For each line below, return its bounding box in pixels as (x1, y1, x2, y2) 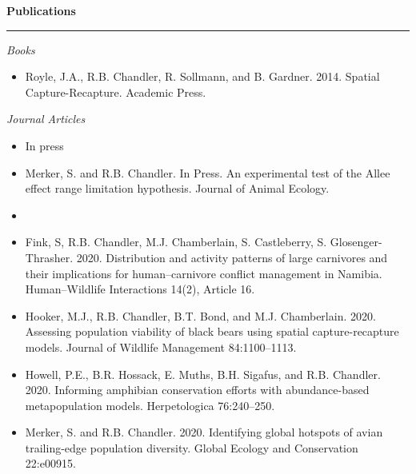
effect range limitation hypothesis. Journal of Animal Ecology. (25, 180, 330, 197)
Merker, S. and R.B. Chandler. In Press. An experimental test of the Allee (25, 164, 390, 181)
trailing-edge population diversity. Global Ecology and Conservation (25, 439, 358, 456)
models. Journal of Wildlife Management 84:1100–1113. (25, 338, 297, 355)
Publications (6, 2, 76, 18)
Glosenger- (330, 233, 382, 250)
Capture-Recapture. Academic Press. (25, 83, 206, 100)
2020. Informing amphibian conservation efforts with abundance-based (25, 381, 370, 398)
